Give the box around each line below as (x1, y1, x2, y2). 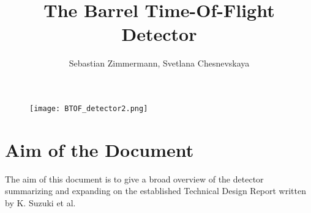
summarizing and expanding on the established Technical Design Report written (5, 184, 306, 197)
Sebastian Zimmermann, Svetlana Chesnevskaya (69, 57, 250, 70)
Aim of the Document (5, 137, 194, 162)
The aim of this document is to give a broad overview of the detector (5, 172, 264, 185)
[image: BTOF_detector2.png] (29, 104, 148, 113)
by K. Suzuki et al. (5, 196, 76, 209)
